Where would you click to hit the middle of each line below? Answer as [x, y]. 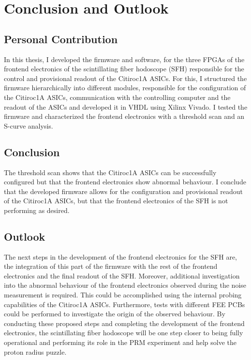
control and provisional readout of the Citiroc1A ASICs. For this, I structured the [125, 78]
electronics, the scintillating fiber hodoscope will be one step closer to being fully [124, 333]
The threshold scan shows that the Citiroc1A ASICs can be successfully [110, 172]
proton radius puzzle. [35, 352]
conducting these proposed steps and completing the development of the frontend [124, 323]
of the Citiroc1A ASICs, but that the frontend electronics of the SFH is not [116, 201]
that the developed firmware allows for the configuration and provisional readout [123, 191]
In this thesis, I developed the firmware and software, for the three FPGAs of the [124, 59]
